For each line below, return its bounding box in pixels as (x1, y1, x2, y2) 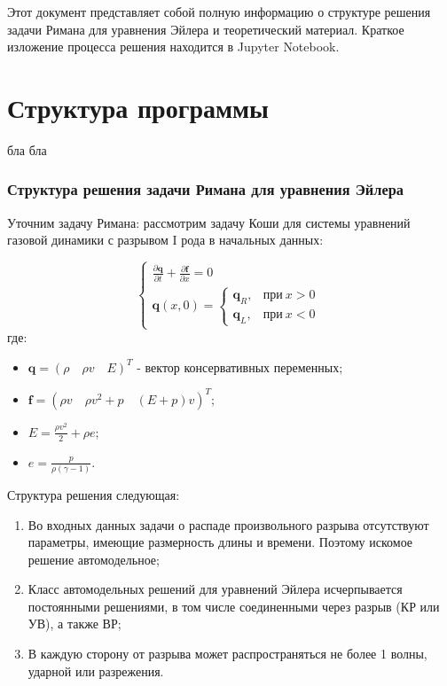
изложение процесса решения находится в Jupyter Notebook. (7, 37, 340, 56)
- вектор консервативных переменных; (137, 357, 343, 376)
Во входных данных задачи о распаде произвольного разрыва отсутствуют (27, 515, 429, 534)
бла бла (7, 140, 47, 159)
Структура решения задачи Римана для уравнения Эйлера (7, 178, 404, 200)
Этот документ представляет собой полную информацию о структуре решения (7, 3, 431, 20)
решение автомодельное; (27, 550, 160, 568)
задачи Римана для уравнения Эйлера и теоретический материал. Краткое (7, 19, 404, 38)
